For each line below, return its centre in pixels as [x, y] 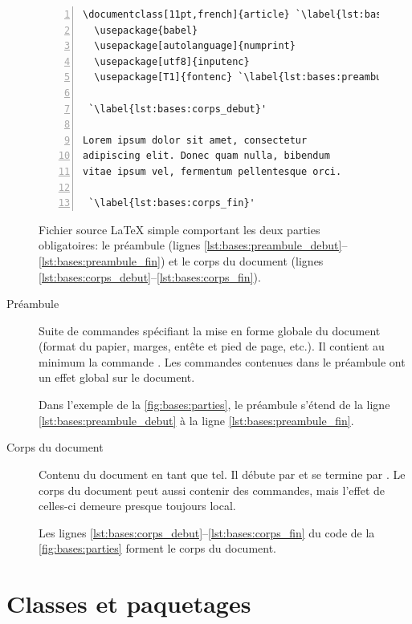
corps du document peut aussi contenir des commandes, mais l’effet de [212, 490]
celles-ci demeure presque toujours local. [137, 506]
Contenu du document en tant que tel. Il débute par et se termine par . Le [222, 474]
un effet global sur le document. [117, 377]
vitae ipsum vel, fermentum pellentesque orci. [212, 171]
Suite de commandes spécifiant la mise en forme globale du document [210, 330]
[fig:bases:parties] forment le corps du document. [157, 548]
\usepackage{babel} [146, 30]
